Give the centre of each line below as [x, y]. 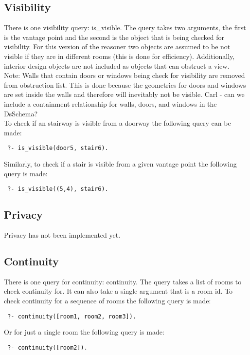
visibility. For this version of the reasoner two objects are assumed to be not [117, 47]
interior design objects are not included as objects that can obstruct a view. [117, 65]
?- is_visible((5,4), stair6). [58, 189]
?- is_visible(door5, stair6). [58, 148]
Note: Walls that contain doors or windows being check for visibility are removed [125, 75]
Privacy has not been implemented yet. [62, 235]
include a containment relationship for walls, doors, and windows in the [110, 103]
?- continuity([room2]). [47, 347]
